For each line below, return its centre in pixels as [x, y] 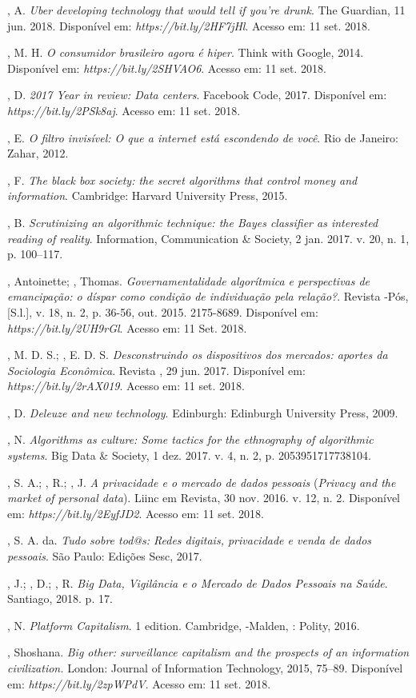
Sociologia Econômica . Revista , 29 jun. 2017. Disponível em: [156, 370]
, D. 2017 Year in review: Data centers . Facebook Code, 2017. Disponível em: [197, 95]
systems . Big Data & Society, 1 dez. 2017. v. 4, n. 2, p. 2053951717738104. [189, 455]
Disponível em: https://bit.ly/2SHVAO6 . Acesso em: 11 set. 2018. [167, 68]
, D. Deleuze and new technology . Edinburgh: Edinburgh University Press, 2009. [203, 412]
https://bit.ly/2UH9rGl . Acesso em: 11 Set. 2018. [127, 327]
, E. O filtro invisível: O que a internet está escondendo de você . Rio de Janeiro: [203, 137]
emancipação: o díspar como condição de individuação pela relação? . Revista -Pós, [208, 296]
